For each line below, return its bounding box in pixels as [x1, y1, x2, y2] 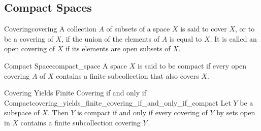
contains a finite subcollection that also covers [56, 70, 199, 81]
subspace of [4, 107, 40, 118]
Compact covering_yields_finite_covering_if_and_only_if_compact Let [4, 97, 231, 108]
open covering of [4, 43, 55, 54]
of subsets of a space [106, 23, 170, 34]
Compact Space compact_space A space [4, 60, 127, 71]
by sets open [216, 107, 255, 118]
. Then [48, 107, 69, 118]
